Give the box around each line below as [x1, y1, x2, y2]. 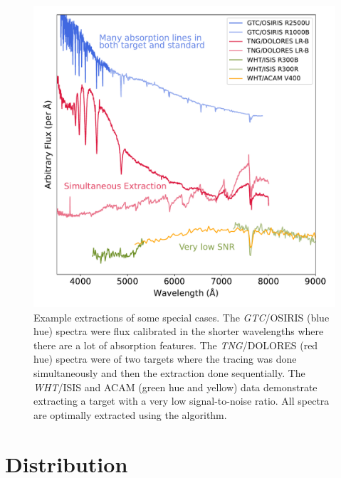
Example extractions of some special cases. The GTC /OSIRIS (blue [33, 309, 330, 324]
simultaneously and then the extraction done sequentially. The [33, 365, 305, 380]
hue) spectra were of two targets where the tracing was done [33, 351, 297, 366]
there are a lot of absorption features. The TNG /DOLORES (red [33, 337, 318, 352]
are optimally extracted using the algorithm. [33, 407, 227, 422]
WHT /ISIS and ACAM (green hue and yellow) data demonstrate [33, 379, 318, 394]
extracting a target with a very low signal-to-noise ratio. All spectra [33, 393, 330, 408]
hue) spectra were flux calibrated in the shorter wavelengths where [33, 324, 324, 339]
